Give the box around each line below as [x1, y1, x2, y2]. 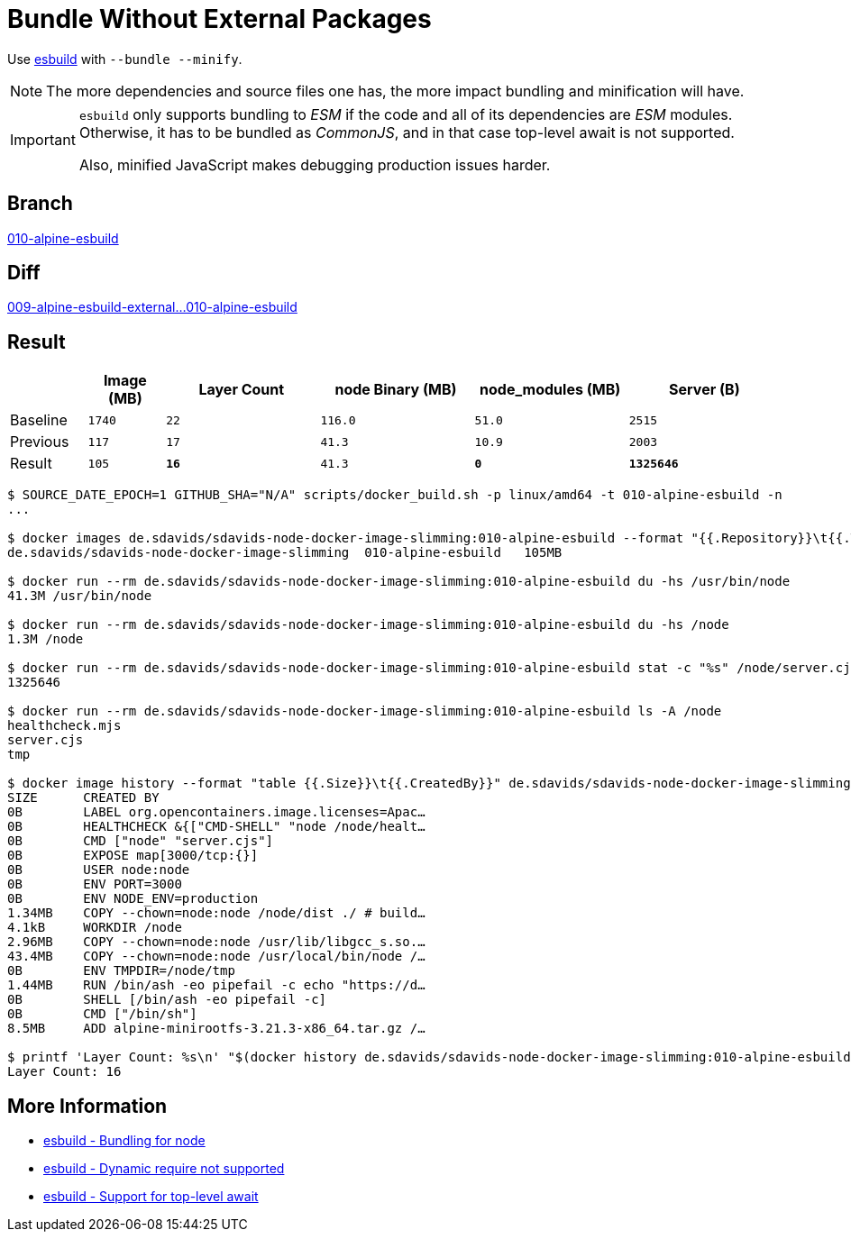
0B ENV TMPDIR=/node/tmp [7, 963, 235, 979]
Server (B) [669, 380, 740, 399]
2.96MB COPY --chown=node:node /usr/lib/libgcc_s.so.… [7, 934, 425, 950]
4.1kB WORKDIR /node [7, 920, 182, 935]
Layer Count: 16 [7, 1064, 122, 1080]
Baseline [10, 411, 68, 430]
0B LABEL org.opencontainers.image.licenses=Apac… [7, 805, 425, 820]
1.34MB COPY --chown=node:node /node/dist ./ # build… [7, 906, 425, 921]
